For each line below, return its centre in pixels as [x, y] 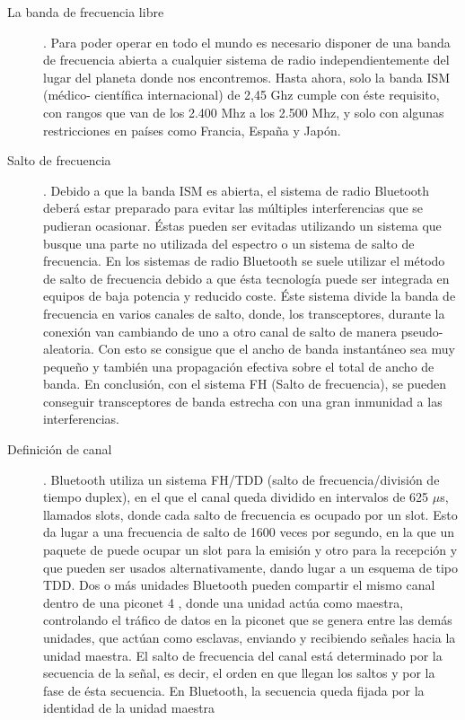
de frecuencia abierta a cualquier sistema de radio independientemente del [246, 60]
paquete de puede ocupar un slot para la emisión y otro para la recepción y [250, 550]
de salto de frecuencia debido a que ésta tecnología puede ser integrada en [246, 278]
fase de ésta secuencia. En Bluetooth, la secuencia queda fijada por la [234, 690]
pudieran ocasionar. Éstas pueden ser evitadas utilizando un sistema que [242, 225]
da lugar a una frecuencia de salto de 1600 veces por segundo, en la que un [249, 532]
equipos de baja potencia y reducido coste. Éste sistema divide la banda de [250, 296]
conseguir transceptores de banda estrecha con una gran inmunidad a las [243, 401]
